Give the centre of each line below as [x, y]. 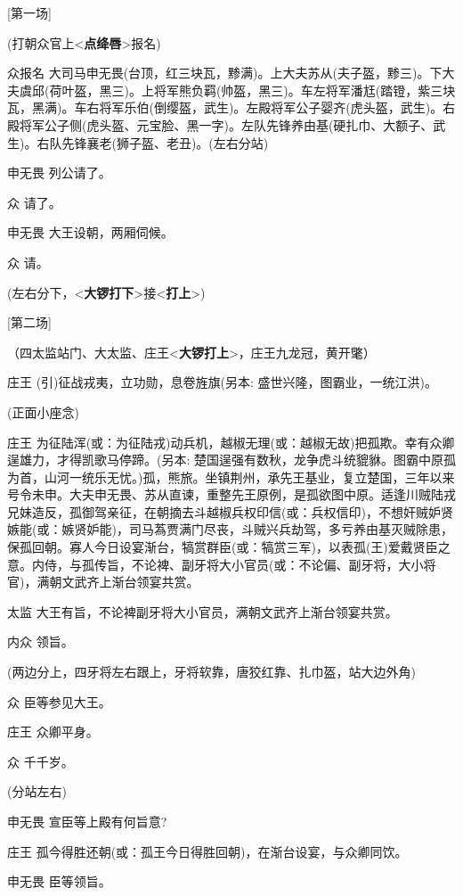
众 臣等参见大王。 [59, 701]
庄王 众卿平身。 [53, 732]
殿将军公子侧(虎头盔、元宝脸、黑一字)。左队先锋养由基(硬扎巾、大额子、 [220, 124]
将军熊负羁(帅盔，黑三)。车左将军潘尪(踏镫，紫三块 [305, 90]
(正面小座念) [43, 411]
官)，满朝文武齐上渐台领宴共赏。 [103, 582]
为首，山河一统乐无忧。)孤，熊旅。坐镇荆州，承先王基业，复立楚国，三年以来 [231, 477]
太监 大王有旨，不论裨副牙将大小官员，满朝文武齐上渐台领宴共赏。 [203, 611]
